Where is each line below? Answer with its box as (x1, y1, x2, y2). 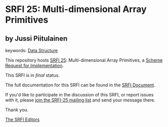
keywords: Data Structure (5, 48, 58, 53)
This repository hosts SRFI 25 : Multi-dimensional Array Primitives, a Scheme (5, 57, 163, 63)
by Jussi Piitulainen (5, 34, 68, 43)
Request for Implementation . (5, 63, 64, 68)
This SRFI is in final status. (5, 72, 60, 78)
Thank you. (5, 107, 29, 112)
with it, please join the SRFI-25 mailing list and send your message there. (5, 97, 155, 103)
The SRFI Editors (5, 116, 40, 122)
